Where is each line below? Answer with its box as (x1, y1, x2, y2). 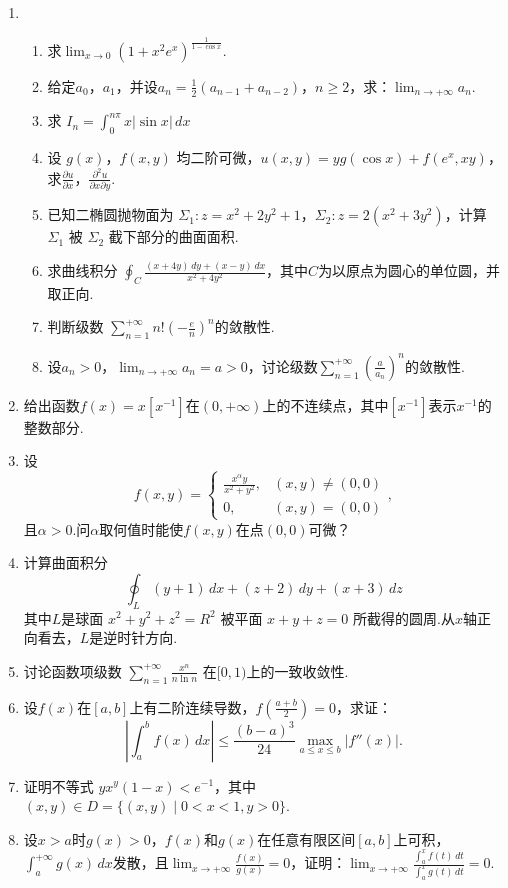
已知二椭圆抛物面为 (47, 204, 174, 225)
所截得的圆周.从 (353, 607, 455, 628)
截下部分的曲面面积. (108, 226, 239, 247)
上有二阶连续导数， (129, 696, 256, 717)
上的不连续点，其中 (262, 394, 389, 415)
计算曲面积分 (23, 552, 108, 573)
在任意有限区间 (257, 828, 356, 849)
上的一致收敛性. (246, 660, 349, 681)
